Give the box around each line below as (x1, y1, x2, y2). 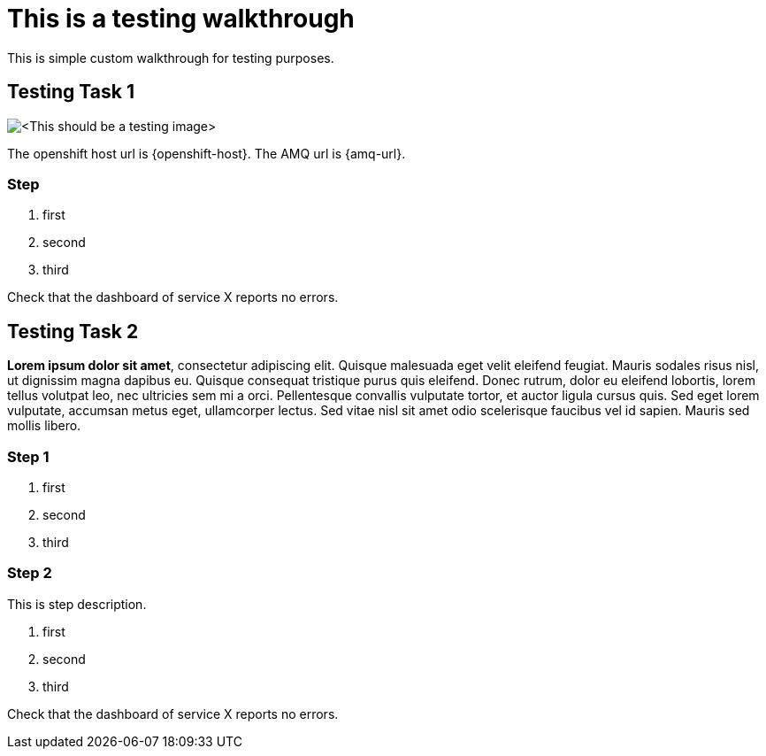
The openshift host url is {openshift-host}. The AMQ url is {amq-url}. (7, 145, 406, 161)
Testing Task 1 (7, 81, 134, 104)
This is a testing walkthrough (7, 4, 355, 34)
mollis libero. (7, 418, 81, 434)
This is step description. (7, 596, 147, 612)
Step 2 (7, 564, 52, 582)
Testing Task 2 (7, 320, 139, 343)
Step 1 (7, 447, 50, 466)
